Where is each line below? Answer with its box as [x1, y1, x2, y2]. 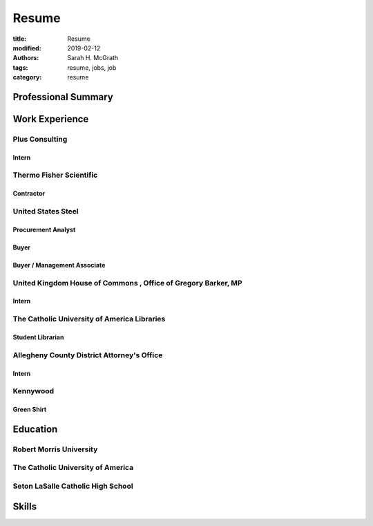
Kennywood [12, 386, 55, 396]
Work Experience [12, 113, 89, 124]
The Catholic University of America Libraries [12, 314, 166, 324]
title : [12, 35, 27, 43]
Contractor [12, 189, 45, 198]
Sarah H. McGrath [67, 54, 119, 62]
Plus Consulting [12, 134, 68, 144]
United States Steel [12, 207, 79, 216]
